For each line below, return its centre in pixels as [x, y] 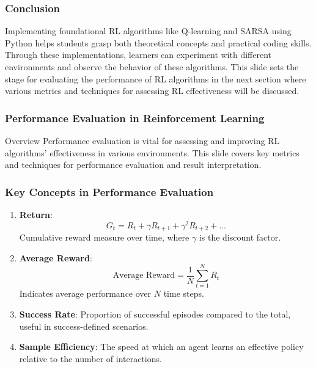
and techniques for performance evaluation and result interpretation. [133, 165]
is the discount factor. [240, 237]
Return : [36, 214]
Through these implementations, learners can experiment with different [138, 55]
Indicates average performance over [85, 293]
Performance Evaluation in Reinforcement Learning [135, 118]
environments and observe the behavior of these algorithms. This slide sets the [152, 67]
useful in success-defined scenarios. [84, 326]
